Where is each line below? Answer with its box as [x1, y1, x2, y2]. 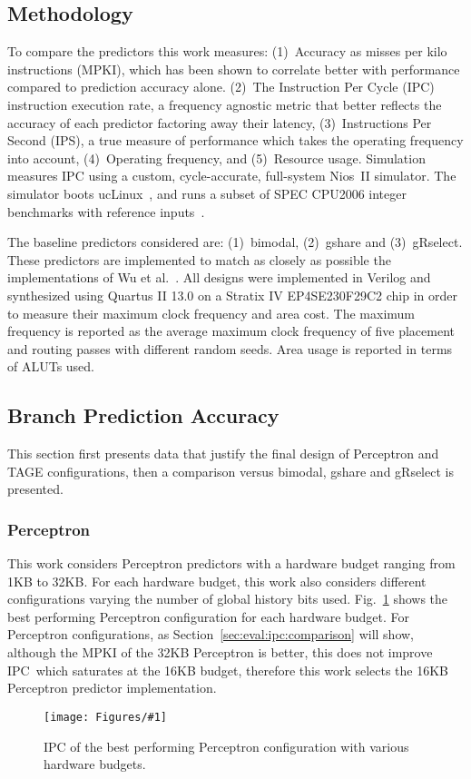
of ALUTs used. [7, 357, 95, 376]
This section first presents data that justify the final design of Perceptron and [7, 444, 439, 463]
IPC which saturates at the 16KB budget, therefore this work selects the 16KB [7, 660, 449, 679]
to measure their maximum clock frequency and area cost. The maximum [7, 303, 416, 322]
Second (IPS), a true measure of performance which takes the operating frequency [7, 131, 464, 150]
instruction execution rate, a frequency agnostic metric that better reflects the [7, 94, 442, 113]
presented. [7, 479, 64, 498]
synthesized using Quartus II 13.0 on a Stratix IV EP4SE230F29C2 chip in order [7, 285, 457, 304]
